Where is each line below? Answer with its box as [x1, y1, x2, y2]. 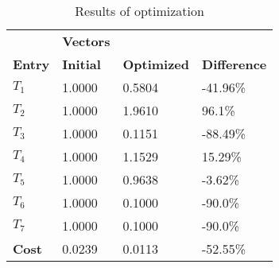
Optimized [122, 55, 190, 73]
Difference [202, 55, 267, 73]
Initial [62, 55, 101, 73]
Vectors [62, 32, 110, 50]
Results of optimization [75, 2, 204, 20]
